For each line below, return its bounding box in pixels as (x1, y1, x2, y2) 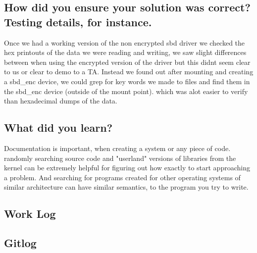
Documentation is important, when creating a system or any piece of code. (4, 143, 231, 153)
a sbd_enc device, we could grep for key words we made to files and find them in (4, 76, 250, 86)
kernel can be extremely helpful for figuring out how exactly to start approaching (4, 162, 250, 173)
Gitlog (4, 235, 37, 251)
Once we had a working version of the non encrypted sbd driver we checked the (4, 37, 245, 48)
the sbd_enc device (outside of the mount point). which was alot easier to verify (4, 86, 248, 96)
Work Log (4, 206, 56, 221)
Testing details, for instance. (4, 14, 152, 29)
